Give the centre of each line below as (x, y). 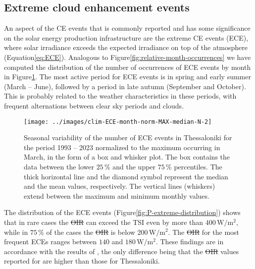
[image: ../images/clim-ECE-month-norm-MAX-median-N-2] (118, 122)
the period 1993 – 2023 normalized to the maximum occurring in (122, 147)
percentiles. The (198, 166)
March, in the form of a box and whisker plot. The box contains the (127, 157)
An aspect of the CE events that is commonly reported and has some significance (127, 28)
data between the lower (59, 166)
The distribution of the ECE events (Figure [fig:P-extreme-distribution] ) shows (122, 212)
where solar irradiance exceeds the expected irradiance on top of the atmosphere (126, 47)
